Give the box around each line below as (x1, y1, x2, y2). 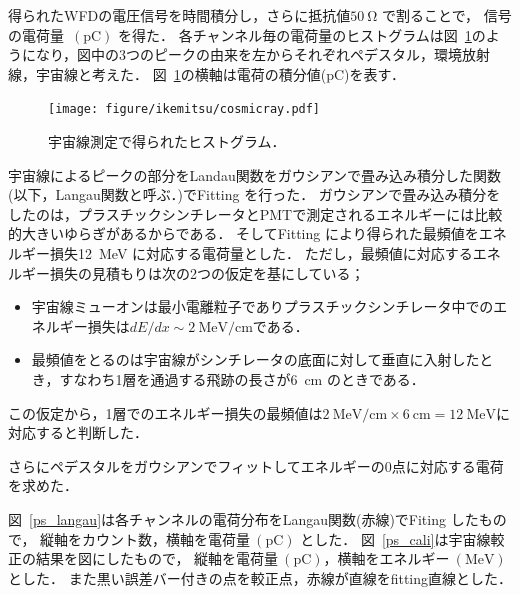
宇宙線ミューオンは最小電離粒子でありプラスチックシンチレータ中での (31, 296, 494, 317)
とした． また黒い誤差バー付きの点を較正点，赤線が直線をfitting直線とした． (8, 567, 513, 588)
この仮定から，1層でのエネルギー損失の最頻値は (8, 402, 323, 423)
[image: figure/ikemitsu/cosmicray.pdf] (48, 102, 321, 117)
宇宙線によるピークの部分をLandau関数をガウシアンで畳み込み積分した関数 (8, 164, 502, 185)
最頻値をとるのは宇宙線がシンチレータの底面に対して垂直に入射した (31, 349, 480, 370)
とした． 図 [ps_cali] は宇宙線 (300, 528, 491, 549)
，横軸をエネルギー (323, 548, 450, 569)
